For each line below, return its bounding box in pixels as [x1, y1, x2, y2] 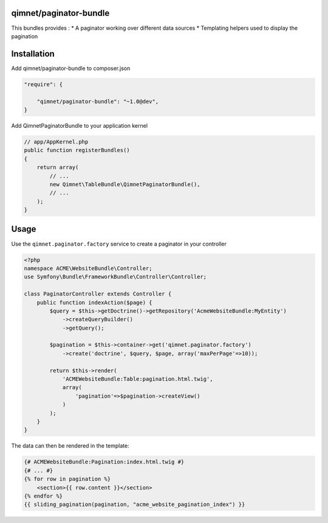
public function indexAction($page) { [36, 299, 152, 306]
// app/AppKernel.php [24, 138, 89, 145]
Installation [11, 49, 55, 59]
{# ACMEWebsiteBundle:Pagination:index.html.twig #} [24, 459, 185, 465]
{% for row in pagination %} [24, 476, 111, 483]
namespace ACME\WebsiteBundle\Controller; [24, 265, 152, 272]
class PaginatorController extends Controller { [24, 291, 172, 297]
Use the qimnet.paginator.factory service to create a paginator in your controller [11, 240, 227, 248]
